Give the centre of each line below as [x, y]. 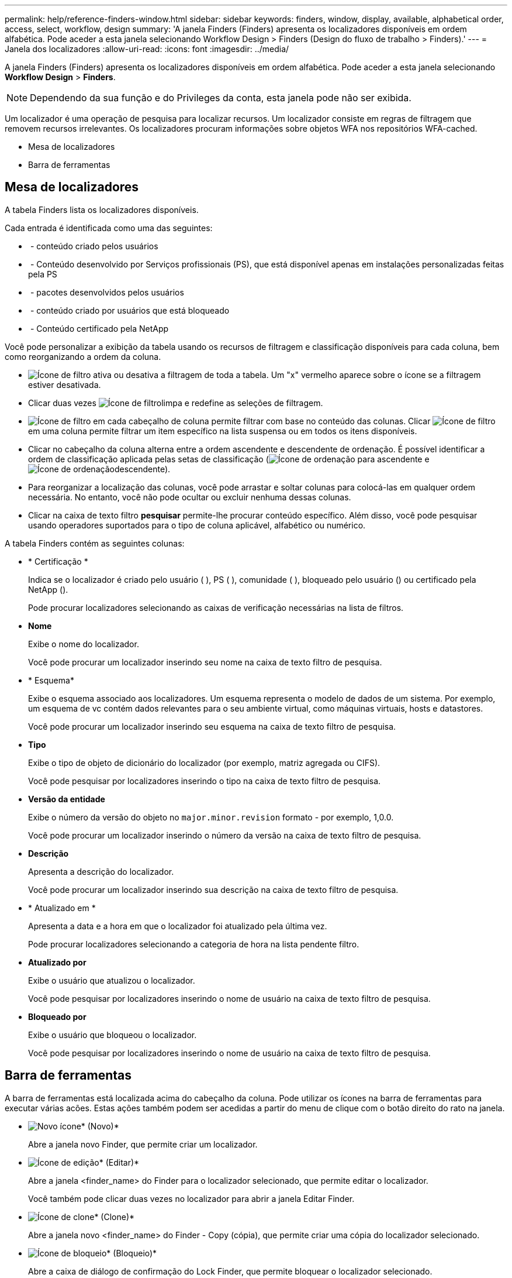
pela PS [43, 274]
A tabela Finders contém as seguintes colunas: [95, 543]
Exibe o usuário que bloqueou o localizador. [113, 1035]
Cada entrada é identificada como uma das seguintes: [109, 228]
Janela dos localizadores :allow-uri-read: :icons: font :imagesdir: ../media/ [147, 49]
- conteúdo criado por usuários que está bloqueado [130, 310]
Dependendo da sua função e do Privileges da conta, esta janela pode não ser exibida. [221, 98]
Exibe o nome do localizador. [84, 644]
